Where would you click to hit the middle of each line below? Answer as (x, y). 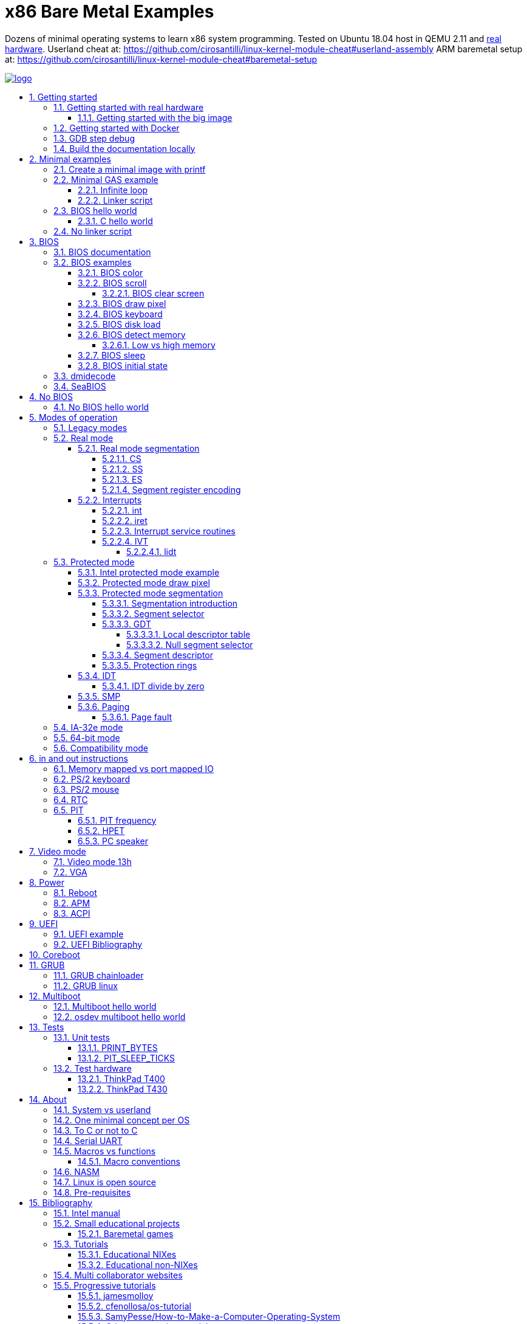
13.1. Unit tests (82, 1037)
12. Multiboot (55, 996)
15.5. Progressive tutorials (105, 1285)
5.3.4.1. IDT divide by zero (153, 686)
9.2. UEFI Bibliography (98, 944)
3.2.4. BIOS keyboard (120, 314)
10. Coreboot (55, 954)
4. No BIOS (51, 396)
